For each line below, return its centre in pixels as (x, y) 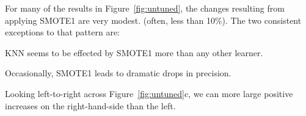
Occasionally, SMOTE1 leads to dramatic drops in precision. (118, 73)
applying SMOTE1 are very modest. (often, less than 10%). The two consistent (153, 20)
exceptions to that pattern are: (62, 32)
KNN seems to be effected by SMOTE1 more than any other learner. (134, 52)
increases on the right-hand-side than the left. (90, 105)
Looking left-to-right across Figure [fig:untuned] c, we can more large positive (149, 93)
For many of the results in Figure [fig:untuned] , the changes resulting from (145, 8)
